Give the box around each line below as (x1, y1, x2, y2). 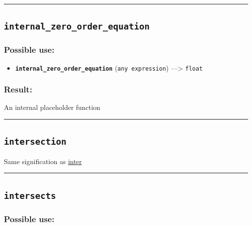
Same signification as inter (4, 156, 82, 166)
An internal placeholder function (4, 102, 100, 112)
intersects (4, 190, 56, 201)
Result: (4, 83, 32, 95)
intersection (4, 136, 66, 147)
